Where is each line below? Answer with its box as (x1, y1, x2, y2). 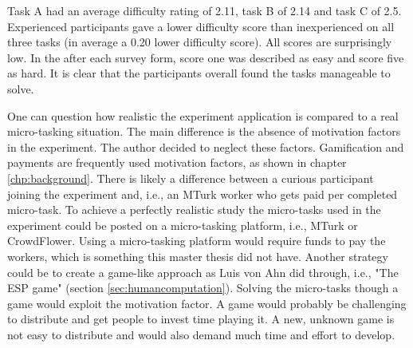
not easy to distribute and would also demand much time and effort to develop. (7, 326, 395, 342)
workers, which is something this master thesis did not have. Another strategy (7, 247, 388, 264)
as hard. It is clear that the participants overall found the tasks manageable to (7, 65, 391, 81)
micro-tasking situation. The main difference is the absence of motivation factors (7, 123, 401, 140)
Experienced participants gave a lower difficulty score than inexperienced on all (7, 18, 395, 34)
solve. (7, 80, 34, 97)
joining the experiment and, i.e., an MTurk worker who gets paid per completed (7, 185, 398, 202)
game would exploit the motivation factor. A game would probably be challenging (7, 295, 407, 311)
